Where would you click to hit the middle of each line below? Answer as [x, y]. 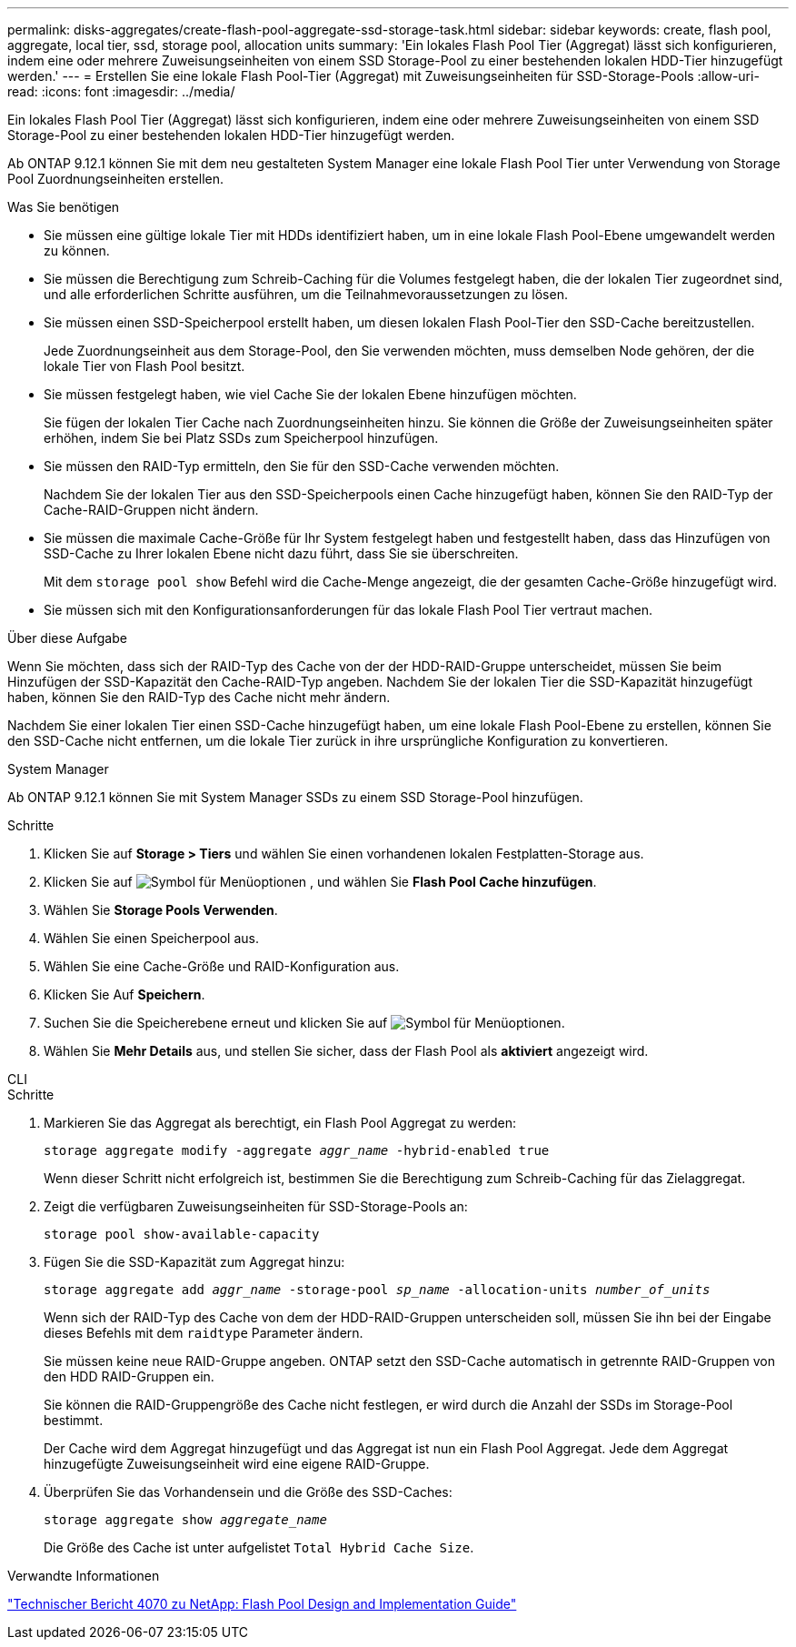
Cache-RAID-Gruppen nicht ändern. [151, 510]
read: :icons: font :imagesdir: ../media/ [121, 91]
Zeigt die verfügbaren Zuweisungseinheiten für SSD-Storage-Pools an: [256, 1206]
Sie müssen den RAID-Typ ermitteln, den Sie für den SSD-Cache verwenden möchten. [302, 466]
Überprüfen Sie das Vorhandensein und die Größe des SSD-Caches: [248, 1492]
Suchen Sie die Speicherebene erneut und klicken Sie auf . [304, 1023]
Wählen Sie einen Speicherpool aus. [151, 938]
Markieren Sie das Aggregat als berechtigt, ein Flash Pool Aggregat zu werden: [280, 1123]
